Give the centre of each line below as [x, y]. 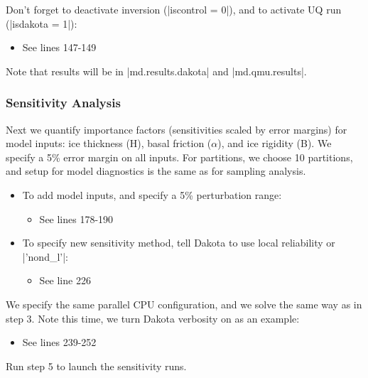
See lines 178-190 [76, 218]
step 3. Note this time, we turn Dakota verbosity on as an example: [153, 318]
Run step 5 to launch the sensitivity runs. [96, 366]
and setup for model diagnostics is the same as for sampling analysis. [156, 171]
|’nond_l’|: [45, 256]
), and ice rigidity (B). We [275, 143]
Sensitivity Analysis [63, 103]
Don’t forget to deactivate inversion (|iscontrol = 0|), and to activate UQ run [174, 9]
